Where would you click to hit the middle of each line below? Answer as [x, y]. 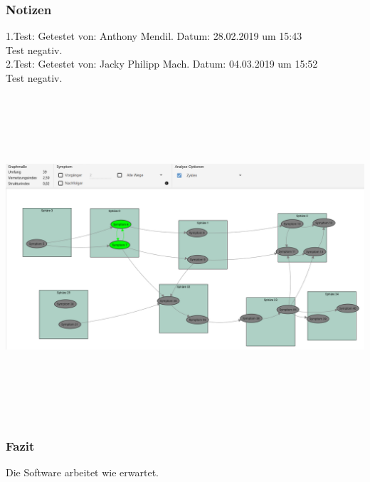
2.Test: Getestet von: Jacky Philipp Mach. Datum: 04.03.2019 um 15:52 [162, 64]
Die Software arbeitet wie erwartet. [82, 472]
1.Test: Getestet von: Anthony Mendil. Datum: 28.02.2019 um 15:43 [154, 36]
